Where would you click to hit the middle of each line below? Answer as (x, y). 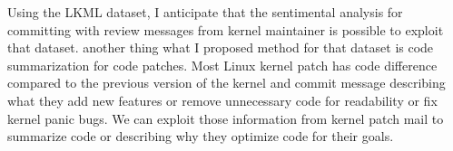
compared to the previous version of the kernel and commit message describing (226, 83)
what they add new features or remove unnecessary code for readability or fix (222, 100)
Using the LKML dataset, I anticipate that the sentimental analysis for (205, 12)
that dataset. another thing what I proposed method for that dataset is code (221, 47)
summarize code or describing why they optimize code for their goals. (201, 136)
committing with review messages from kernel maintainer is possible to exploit (226, 29)
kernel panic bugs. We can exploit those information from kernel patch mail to (226, 118)
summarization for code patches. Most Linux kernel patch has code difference (222, 65)
